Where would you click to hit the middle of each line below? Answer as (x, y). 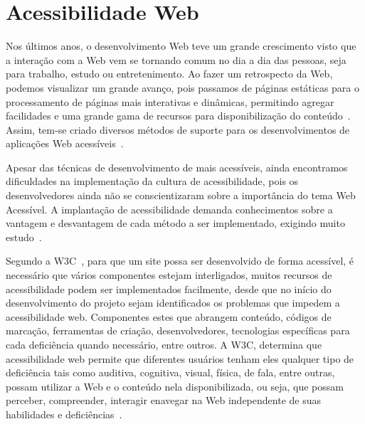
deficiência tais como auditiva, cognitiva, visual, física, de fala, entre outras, (170, 372)
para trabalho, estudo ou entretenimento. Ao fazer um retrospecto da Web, (169, 74)
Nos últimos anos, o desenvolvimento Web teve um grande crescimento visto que (181, 46)
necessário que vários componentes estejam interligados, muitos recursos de (169, 275)
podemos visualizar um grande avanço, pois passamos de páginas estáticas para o (182, 87)
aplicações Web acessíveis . (65, 143)
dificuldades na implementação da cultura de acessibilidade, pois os (152, 181)
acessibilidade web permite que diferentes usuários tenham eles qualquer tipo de (180, 358)
